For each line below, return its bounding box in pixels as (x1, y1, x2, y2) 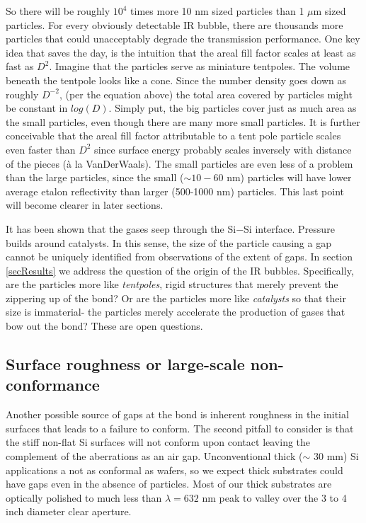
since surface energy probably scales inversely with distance (94, 142, 352, 156)
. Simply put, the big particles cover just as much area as (108, 100, 357, 115)
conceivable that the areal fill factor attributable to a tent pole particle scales (6, 128, 341, 143)
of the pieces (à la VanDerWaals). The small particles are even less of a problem (6, 156, 353, 171)
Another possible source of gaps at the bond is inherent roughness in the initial (6, 407, 349, 422)
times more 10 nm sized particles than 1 (130, 4, 304, 18)
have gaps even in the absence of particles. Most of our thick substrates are (6, 476, 332, 491)
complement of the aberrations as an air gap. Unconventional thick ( (6, 449, 303, 464)
